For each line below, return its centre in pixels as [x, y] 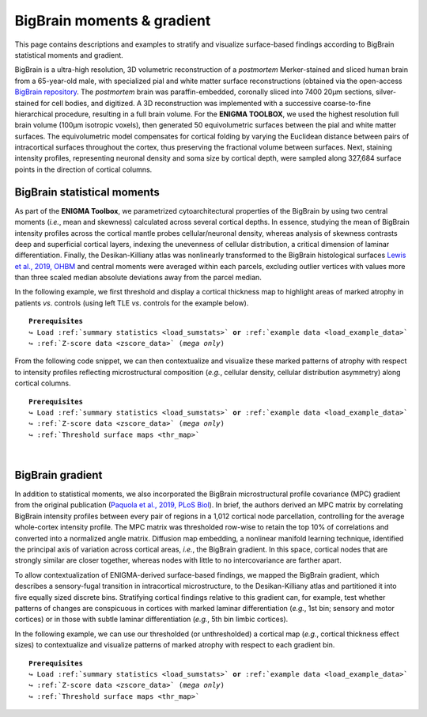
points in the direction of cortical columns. [83, 169]
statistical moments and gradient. [69, 55]
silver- [386, 92]
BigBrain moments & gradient [113, 21]
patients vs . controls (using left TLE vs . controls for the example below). [132, 303]
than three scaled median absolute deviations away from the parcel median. [138, 278]
